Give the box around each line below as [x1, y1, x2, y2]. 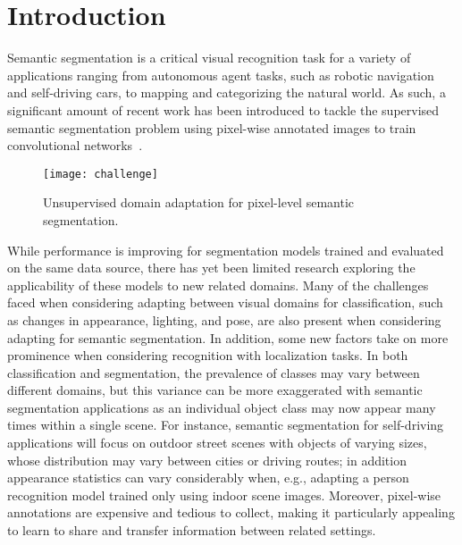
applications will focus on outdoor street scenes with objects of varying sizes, [7, 433, 427, 452]
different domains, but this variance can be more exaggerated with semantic [7, 381, 423, 399]
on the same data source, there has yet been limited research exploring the [7, 258, 416, 277]
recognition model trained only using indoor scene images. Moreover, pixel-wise [7, 485, 441, 504]
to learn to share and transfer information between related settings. [7, 521, 376, 540]
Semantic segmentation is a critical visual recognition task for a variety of [7, 48, 411, 67]
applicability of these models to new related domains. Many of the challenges [7, 275, 429, 294]
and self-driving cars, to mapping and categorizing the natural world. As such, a [7, 83, 446, 102]
